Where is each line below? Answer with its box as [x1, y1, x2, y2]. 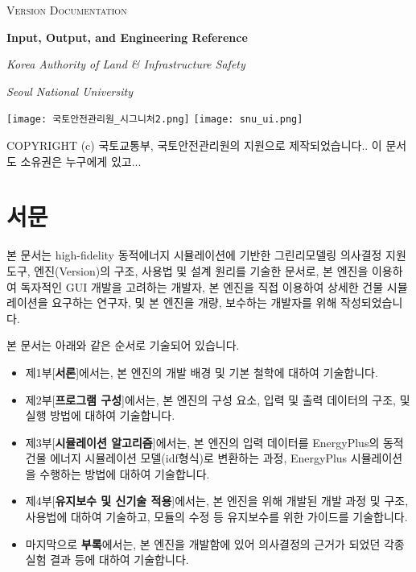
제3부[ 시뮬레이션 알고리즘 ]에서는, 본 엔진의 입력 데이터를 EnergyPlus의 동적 [25, 433, 404, 450]
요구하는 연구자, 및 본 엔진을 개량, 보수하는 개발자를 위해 [51, 294, 337, 311]
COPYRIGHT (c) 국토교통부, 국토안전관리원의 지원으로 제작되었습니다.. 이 [6, 137, 382, 154]
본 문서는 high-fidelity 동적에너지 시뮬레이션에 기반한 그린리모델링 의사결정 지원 [6, 247, 406, 263]
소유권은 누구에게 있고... [20, 152, 142, 169]
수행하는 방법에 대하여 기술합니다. [39, 465, 210, 482]
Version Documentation [6, 2, 127, 18]
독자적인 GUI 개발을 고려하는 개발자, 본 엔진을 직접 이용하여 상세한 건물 [20, 278, 384, 295]
